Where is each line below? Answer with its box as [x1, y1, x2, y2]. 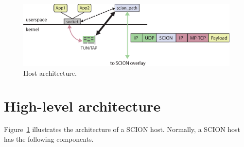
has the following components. [4, 133, 94, 144]
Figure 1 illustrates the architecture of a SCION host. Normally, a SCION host [4, 124, 241, 134]
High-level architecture [4, 96, 161, 116]
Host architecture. [23, 67, 77, 78]
